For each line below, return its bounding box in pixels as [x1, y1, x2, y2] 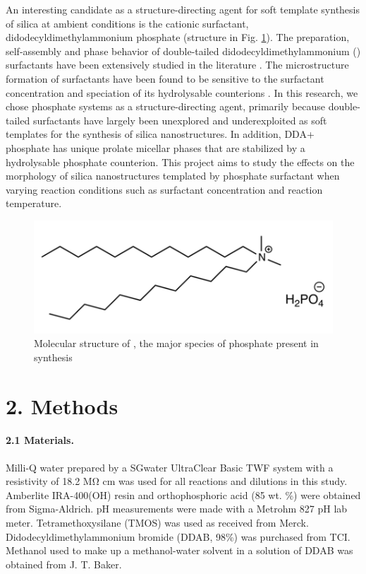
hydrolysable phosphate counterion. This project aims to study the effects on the [6, 154, 355, 169]
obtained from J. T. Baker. [6, 556, 122, 571]
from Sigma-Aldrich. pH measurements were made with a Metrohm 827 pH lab [6, 501, 348, 516]
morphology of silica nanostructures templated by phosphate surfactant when [6, 168, 340, 183]
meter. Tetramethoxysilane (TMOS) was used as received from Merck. [6, 515, 309, 530]
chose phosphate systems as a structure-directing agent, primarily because [6, 99, 326, 114]
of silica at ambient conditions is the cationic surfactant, [6, 16, 249, 30]
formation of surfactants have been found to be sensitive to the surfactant [6, 71, 324, 86]
